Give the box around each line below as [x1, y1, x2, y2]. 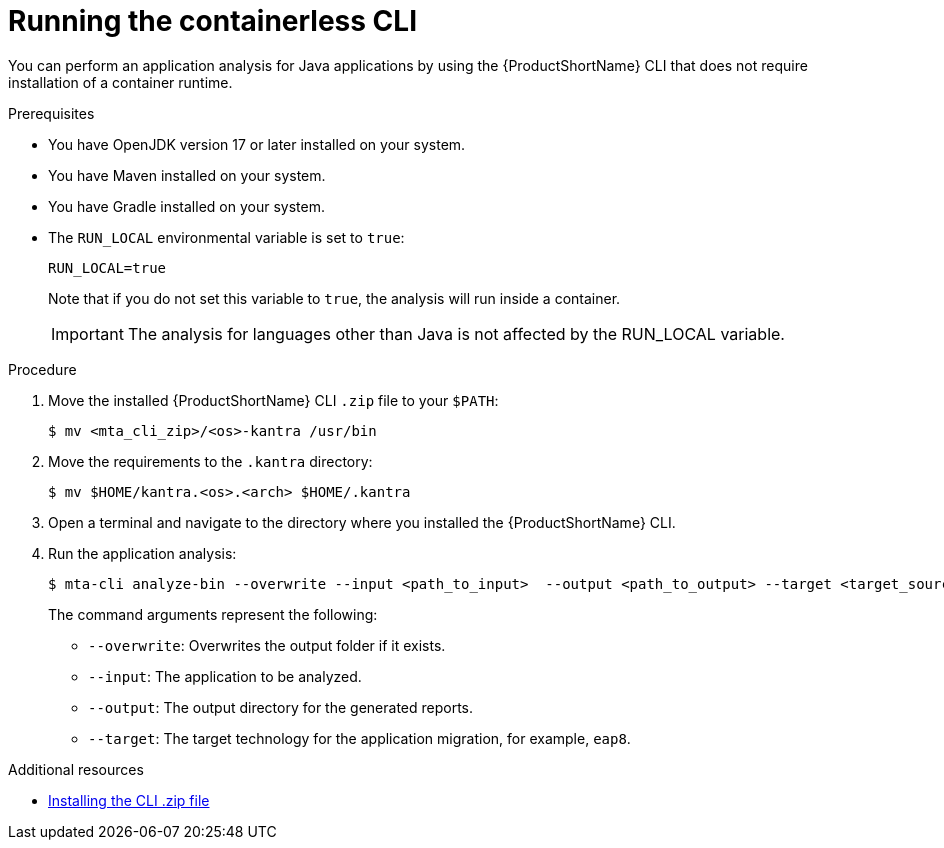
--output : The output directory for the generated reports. [88, 698, 474, 716]
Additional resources [8, 760, 144, 778]
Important [51, 323, 124, 344]
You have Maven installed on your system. [48, 166, 326, 184]
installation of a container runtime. [8, 73, 233, 91]
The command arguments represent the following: [48, 605, 378, 623]
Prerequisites [8, 104, 95, 122]
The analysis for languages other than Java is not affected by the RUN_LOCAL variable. [127, 323, 785, 344]
